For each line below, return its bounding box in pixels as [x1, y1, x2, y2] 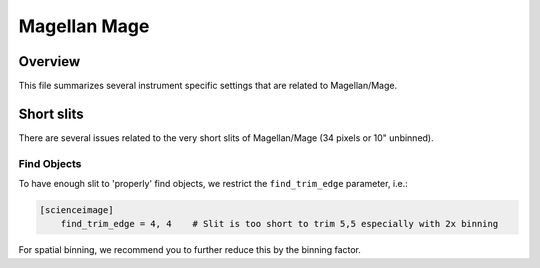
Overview [18, 53, 81, 70]
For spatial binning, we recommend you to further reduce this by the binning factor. [18, 244, 362, 256]
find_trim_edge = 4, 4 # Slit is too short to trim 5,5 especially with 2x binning [60, 218, 499, 230]
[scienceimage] [39, 205, 114, 216]
